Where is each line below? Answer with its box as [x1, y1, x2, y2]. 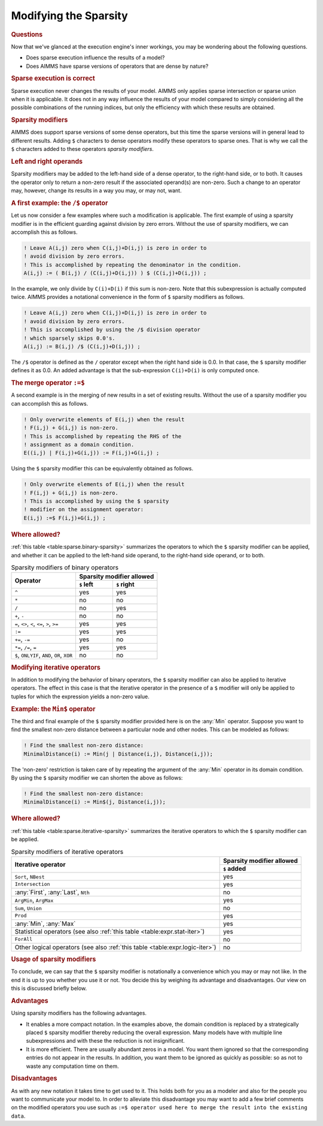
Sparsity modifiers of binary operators [11, 563, 119, 572]
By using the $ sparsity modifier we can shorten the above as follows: [11, 774, 183, 781]
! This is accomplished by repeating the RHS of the [23, 433, 182, 440]
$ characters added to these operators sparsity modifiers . [11, 146, 154, 153]
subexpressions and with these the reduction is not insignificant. [26, 1037, 185, 1045]
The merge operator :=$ [11, 379, 85, 387]
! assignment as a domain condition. [23, 441, 135, 448]
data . [11, 1112, 26, 1119]
